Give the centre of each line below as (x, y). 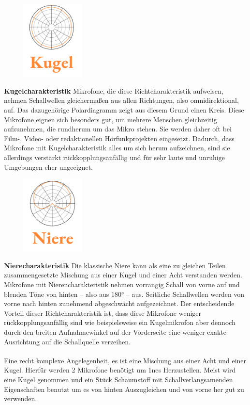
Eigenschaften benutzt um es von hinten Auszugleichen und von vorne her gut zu (124, 389)
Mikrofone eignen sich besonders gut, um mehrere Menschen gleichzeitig (110, 119)
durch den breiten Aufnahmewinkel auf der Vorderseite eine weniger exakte (115, 332)
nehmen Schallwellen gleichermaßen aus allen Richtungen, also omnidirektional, (121, 100)
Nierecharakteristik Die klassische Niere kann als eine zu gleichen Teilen (115, 265)
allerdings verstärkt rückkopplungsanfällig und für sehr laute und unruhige (114, 157)
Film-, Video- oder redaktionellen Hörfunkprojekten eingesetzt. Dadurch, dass (119, 138)
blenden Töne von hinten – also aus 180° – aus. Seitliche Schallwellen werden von (124, 294)
